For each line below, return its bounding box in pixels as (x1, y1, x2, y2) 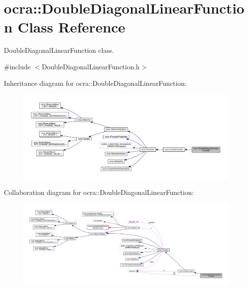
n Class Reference (4, 17, 126, 37)
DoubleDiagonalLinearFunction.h (42, 61, 140, 71)
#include (4, 61, 31, 71)
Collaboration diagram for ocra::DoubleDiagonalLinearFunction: (4, 187, 194, 197)
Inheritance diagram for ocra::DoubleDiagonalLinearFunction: (4, 78, 187, 88)
